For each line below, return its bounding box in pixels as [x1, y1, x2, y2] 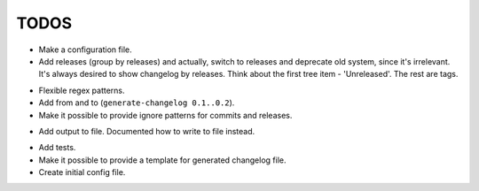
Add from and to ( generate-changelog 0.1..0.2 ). [38, 97, 235, 108]
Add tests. [38, 142, 76, 153]
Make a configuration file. [38, 44, 132, 55]
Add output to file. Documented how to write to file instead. [38, 126, 255, 136]
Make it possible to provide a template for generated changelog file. [38, 155, 287, 165]
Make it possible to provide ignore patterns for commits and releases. [38, 110, 293, 120]
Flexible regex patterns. [38, 85, 125, 95]
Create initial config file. [38, 167, 126, 178]
